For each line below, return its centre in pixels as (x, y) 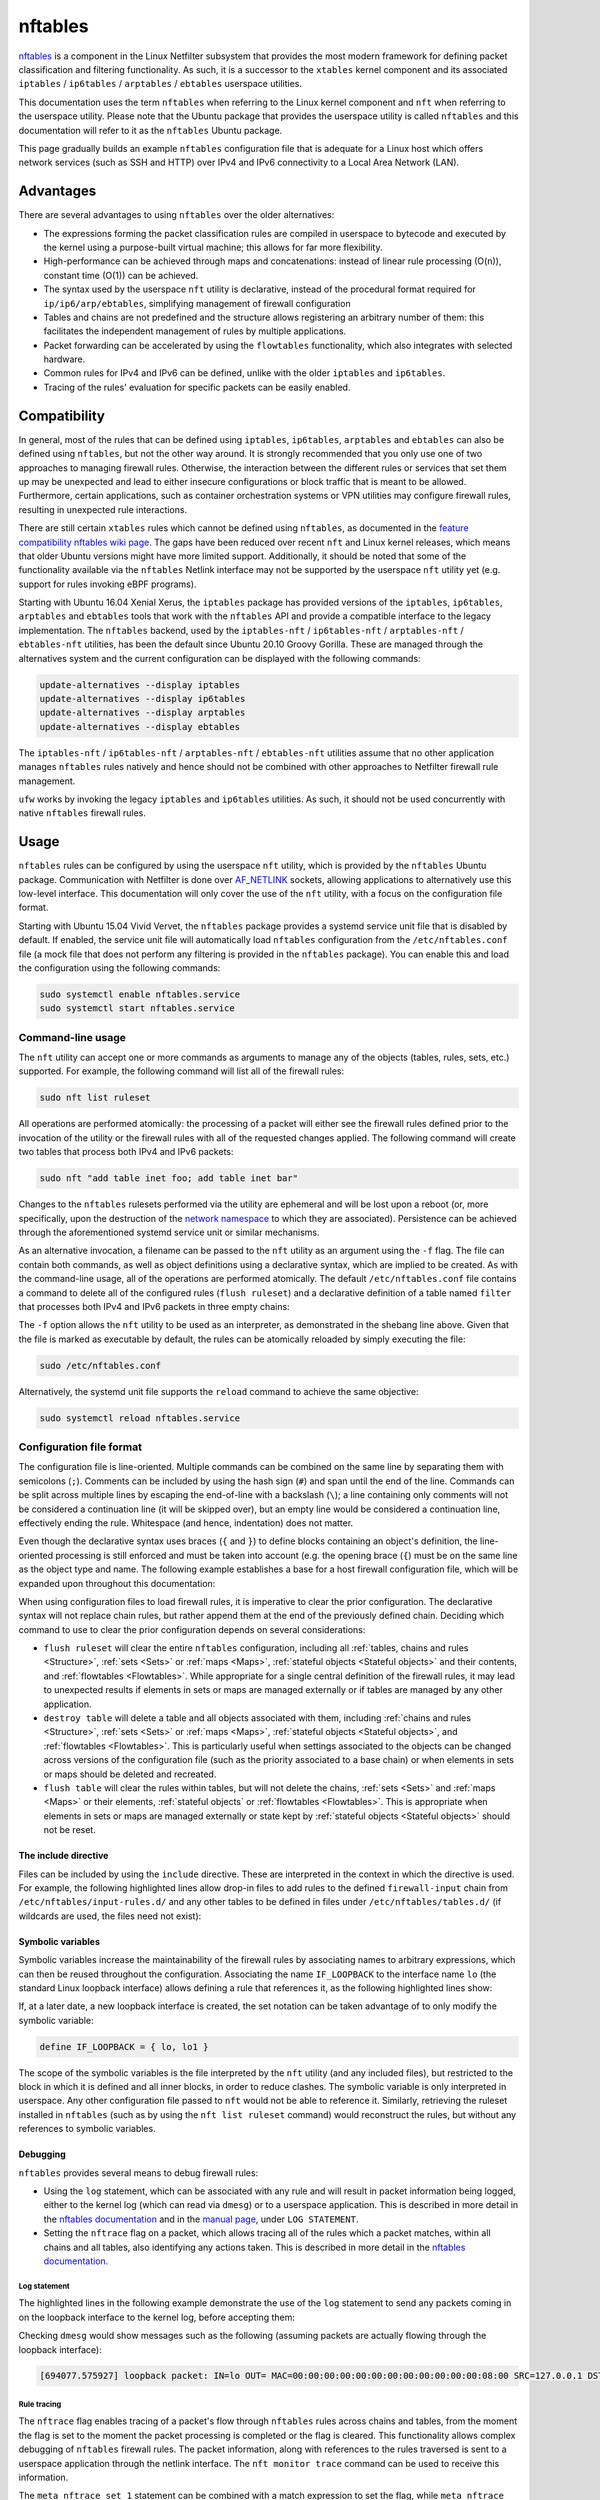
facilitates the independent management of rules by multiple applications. (195, 331)
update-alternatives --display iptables (139, 684)
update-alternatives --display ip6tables (142, 699)
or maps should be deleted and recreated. (130, 1774)
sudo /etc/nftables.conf (100, 1365)
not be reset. (70, 1830)
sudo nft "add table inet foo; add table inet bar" (169, 1178)
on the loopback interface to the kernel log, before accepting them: (156, 2317)
